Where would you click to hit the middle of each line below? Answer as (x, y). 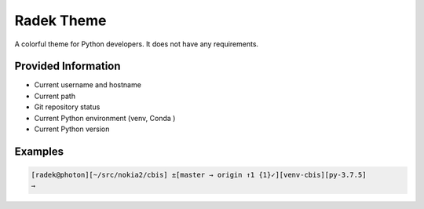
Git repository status (67, 107)
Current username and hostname (88, 85)
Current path (55, 96)
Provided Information (68, 66)
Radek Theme (60, 20)
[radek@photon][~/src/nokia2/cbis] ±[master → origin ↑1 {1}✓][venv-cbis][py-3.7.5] (199, 175)
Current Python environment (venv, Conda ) (105, 118)
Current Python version (72, 129)
